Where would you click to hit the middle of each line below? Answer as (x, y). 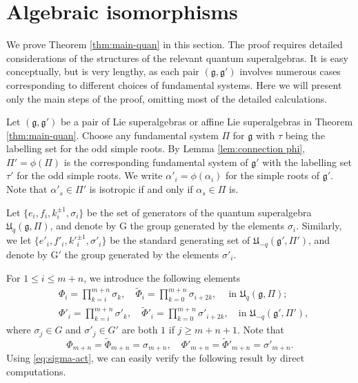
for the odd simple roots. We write (90, 175)
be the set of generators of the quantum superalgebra (199, 212)
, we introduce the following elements (162, 277)
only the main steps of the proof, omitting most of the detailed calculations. (167, 98)
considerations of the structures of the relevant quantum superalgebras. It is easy (177, 58)
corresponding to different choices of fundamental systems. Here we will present (174, 84)
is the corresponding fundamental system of (156, 162)
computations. (36, 371)
